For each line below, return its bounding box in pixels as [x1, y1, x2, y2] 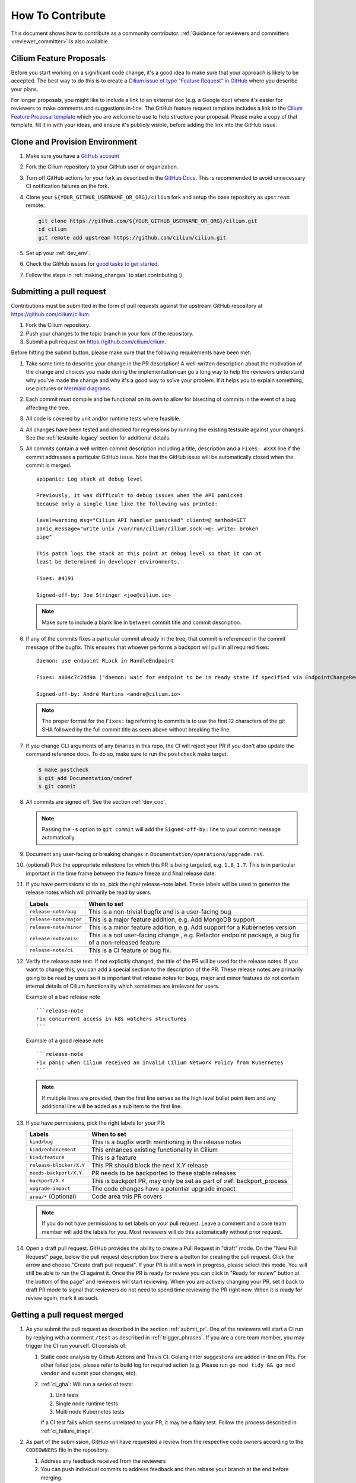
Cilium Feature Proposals [11, 53, 106, 63]
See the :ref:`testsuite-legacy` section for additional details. [26, 434, 171, 441]
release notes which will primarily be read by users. [26, 889, 152, 896]
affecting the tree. [26, 404, 70, 411]
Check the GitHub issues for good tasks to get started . [26, 260, 160, 268]
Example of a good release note [26, 1037, 104, 1044]
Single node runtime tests [55, 1400, 119, 1407]
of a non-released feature [88, 938, 160, 946]
